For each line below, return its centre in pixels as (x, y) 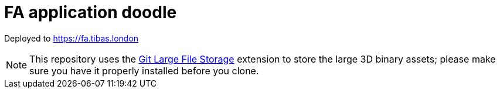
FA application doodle (91, 12)
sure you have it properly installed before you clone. (144, 70)
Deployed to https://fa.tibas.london (72, 38)
